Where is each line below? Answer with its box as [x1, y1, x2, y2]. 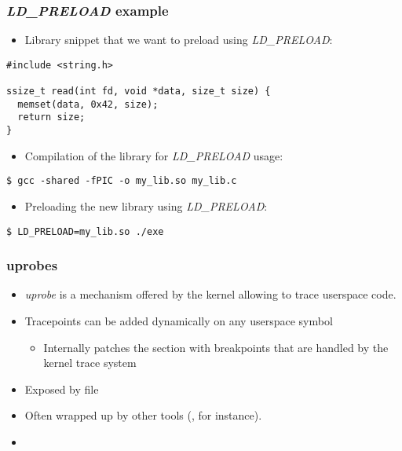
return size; [17, 112, 86, 123]
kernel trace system [43, 354, 137, 371]
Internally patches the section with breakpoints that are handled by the [43, 339, 389, 355]
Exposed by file [24, 380, 99, 397]
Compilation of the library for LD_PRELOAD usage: [24, 147, 283, 163]
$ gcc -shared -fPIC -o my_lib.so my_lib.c [6, 175, 237, 187]
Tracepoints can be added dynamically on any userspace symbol [24, 313, 333, 329]
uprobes [6, 255, 58, 275]
